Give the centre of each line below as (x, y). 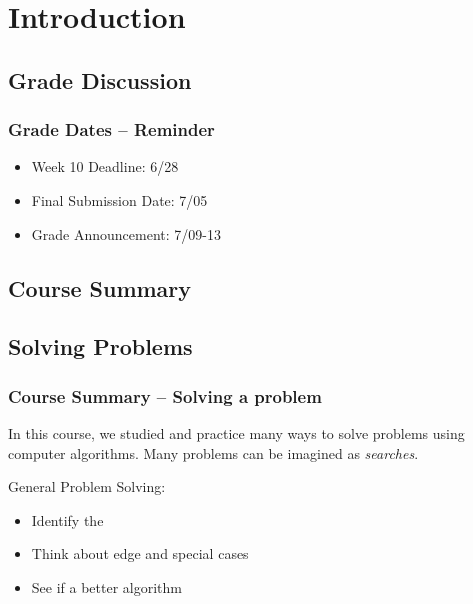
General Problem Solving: (87, 486)
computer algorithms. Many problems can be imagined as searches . (213, 452)
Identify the (67, 519)
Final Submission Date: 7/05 (119, 199)
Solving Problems (100, 346)
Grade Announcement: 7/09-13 (126, 233)
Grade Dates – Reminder (111, 129)
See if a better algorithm (106, 586)
